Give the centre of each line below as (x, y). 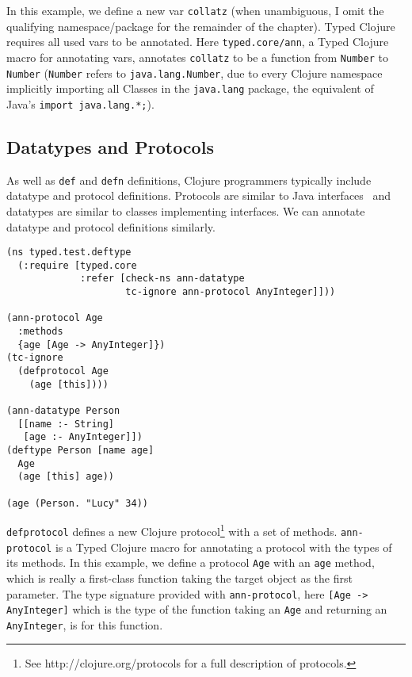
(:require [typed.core (77, 265)
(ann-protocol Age (55, 318)
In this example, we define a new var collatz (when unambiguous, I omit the (195, 10)
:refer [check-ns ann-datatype (162, 279)
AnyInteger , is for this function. (85, 624)
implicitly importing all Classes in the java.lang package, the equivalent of (190, 88)
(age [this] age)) (66, 477)
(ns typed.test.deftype (69, 252)
